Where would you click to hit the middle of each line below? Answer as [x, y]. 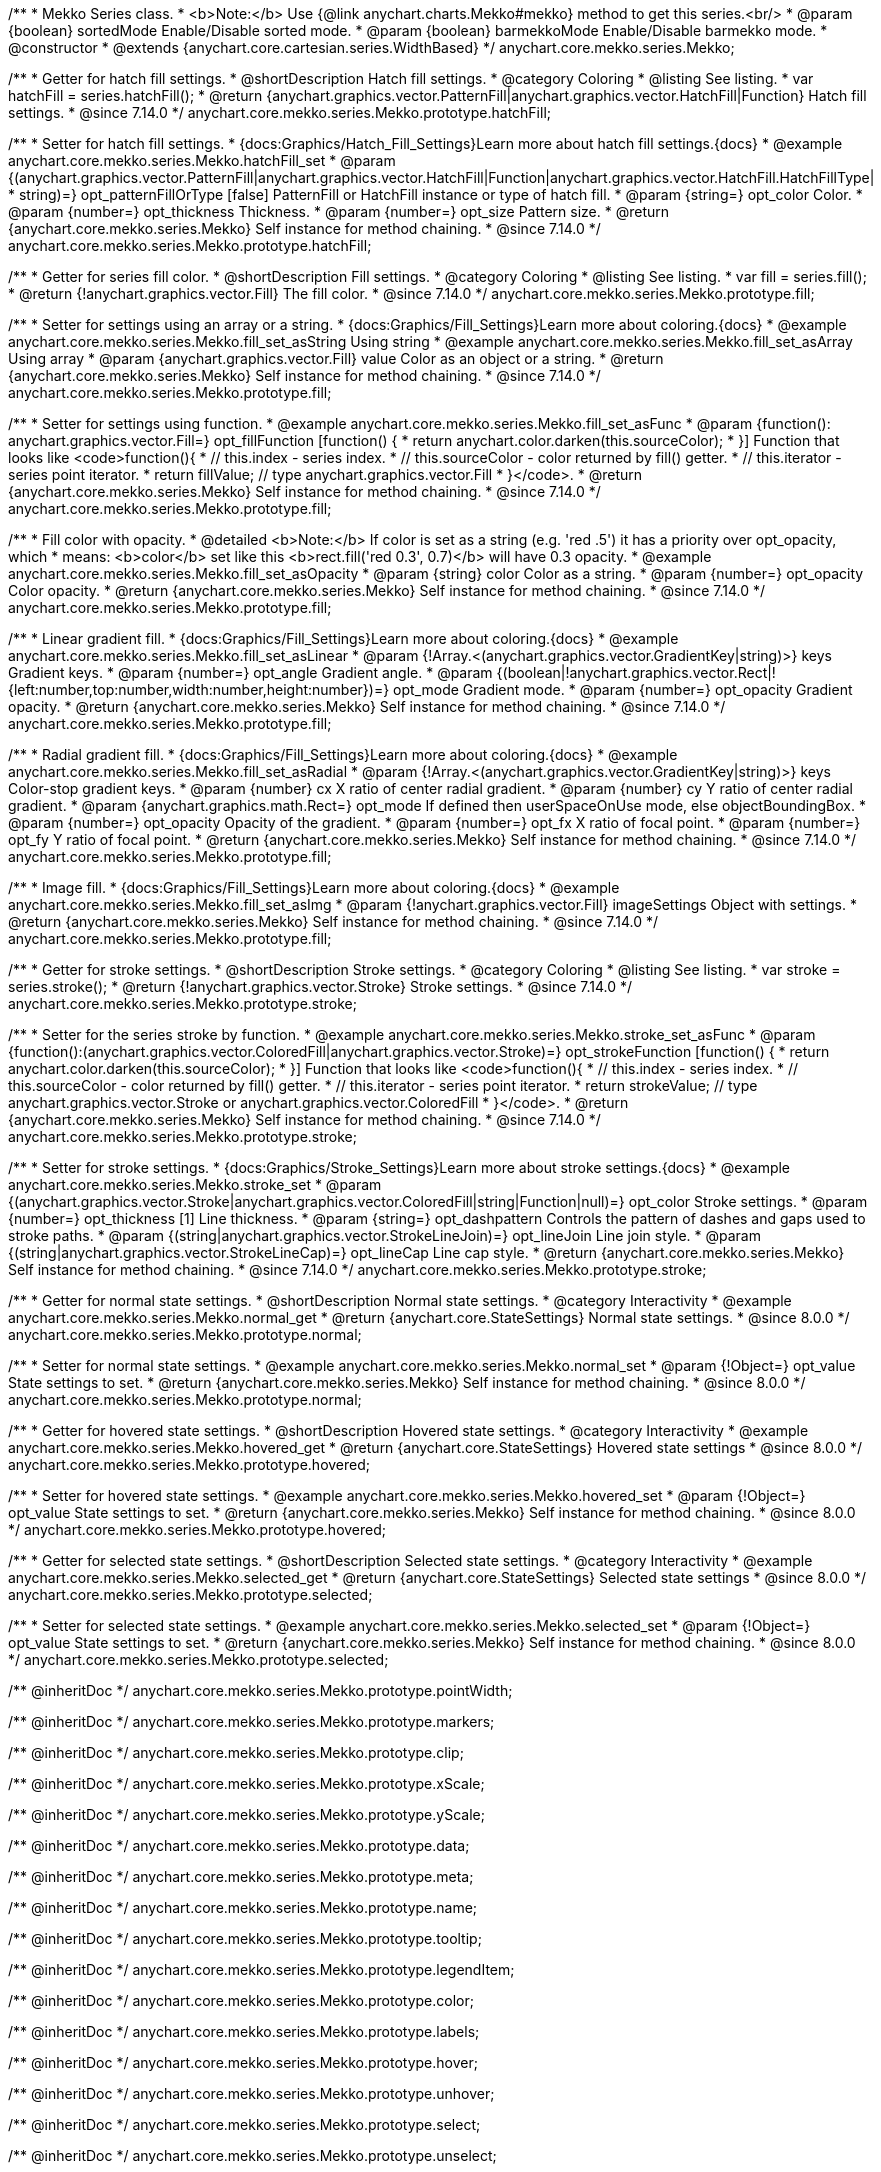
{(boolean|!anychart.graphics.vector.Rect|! [636, 672]
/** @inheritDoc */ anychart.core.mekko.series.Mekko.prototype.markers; [251, 1721]
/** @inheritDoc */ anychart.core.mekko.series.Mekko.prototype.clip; [236, 1752]
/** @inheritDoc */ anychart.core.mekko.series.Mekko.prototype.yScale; [246, 1814]
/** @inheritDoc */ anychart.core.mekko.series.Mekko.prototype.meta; [241, 1876]
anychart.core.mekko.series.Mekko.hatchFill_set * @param [202, 160]
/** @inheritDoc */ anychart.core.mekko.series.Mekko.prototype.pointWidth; [260, 1690]
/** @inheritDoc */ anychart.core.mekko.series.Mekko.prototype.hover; [243, 2062]
